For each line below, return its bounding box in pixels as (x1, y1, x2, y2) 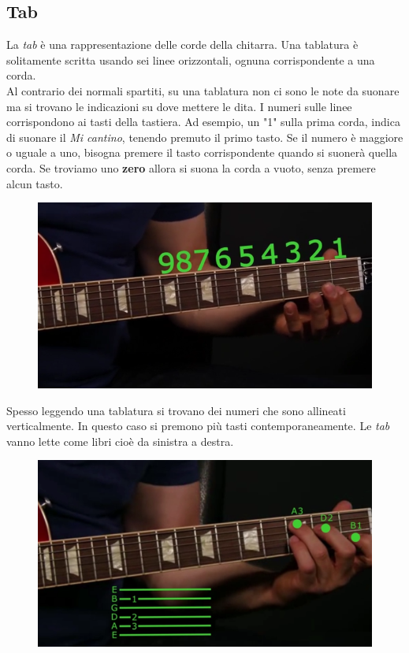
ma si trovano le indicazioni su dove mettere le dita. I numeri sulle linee (6, 98, 352, 114)
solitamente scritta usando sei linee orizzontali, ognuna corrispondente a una (6, 51, 375, 68)
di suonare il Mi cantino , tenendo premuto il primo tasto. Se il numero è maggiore (6, 128, 403, 145)
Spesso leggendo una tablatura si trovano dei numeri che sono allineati (6, 402, 346, 418)
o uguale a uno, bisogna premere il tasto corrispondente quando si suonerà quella (6, 144, 398, 161)
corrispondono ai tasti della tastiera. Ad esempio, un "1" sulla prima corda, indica (6, 113, 400, 130)
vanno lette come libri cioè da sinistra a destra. (6, 432, 234, 449)
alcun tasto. (6, 175, 63, 191)
